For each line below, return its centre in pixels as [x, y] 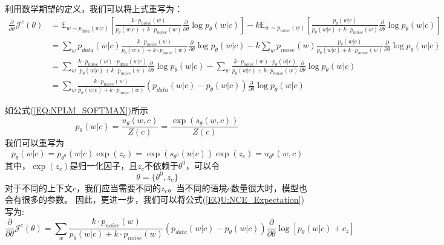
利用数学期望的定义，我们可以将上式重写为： [94, 8]
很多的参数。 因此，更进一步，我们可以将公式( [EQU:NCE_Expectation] [161, 199]
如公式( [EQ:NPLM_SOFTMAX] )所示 [77, 110]
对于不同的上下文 [39, 187]
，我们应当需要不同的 [119, 187]
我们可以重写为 [34, 143]
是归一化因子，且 [104, 165]
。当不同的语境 [198, 187]
